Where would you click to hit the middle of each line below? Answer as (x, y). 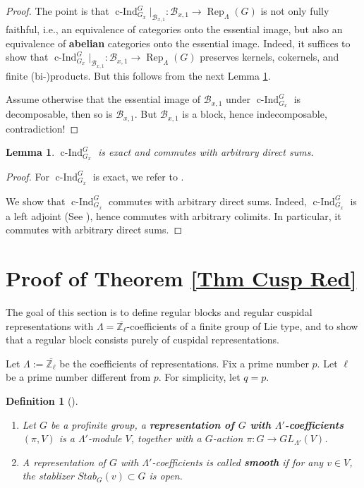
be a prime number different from (78, 377)
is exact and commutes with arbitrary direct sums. (206, 152)
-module (105, 438)
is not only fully (295, 11)
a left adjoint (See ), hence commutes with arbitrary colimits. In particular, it (174, 215)
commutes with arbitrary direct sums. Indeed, (208, 201)
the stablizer (48, 476)
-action (228, 438)
